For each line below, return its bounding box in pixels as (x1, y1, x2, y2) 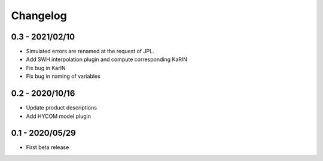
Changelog (11, 9, 67, 22)
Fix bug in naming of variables (26, 72, 101, 80)
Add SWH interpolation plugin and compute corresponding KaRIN (26, 56, 188, 63)
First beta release (26, 144, 69, 151)
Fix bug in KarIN (26, 64, 66, 71)
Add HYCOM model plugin (26, 113, 91, 120)
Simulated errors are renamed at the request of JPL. (26, 48, 155, 55)
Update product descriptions (26, 104, 97, 111)
